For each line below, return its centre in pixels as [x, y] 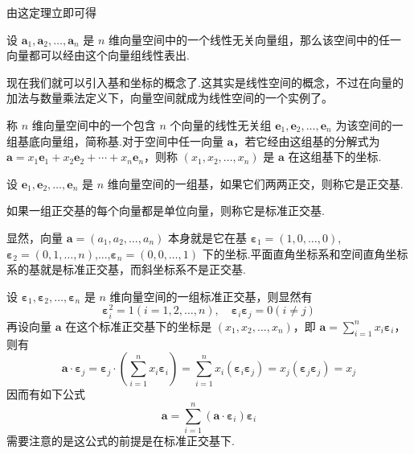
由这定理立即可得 [51, 12]
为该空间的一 [369, 124]
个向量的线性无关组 [221, 124]
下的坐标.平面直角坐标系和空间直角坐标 [305, 253]
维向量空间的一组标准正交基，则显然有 [211, 296]
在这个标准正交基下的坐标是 [139, 326]
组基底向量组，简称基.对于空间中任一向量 [115, 140]
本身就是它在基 [207, 237]
